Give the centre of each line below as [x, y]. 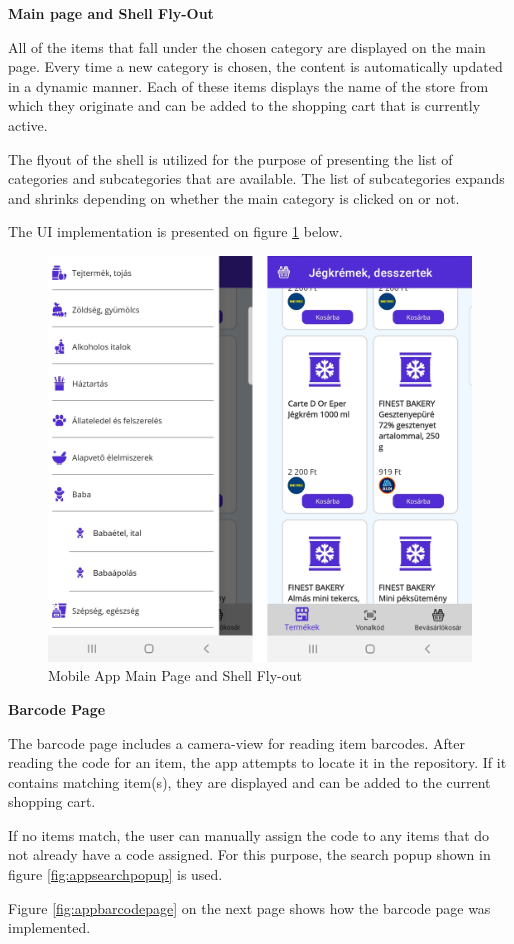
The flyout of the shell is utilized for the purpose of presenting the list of [230, 158]
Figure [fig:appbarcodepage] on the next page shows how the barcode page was [249, 907]
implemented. [49, 927]
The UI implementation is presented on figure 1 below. [175, 231]
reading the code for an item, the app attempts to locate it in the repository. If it [257, 762]
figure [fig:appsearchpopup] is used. [115, 874]
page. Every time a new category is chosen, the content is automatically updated [255, 66]
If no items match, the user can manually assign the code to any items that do [249, 834]
